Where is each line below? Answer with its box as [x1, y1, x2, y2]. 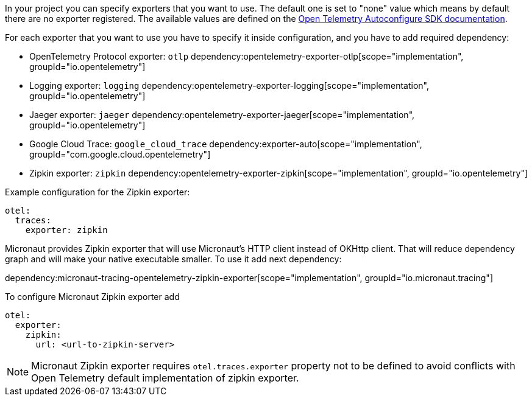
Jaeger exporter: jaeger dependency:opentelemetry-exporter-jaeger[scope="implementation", [29, 110, 415, 120]
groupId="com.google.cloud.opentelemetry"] [29, 149, 211, 159]
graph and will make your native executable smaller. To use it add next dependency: [5, 254, 342, 264]
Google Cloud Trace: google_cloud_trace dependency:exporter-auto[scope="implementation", [29, 139, 422, 149]
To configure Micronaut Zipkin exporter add [5, 291, 180, 302]
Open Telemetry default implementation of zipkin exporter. [31, 372, 299, 384]
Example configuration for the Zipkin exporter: [5, 187, 190, 197]
